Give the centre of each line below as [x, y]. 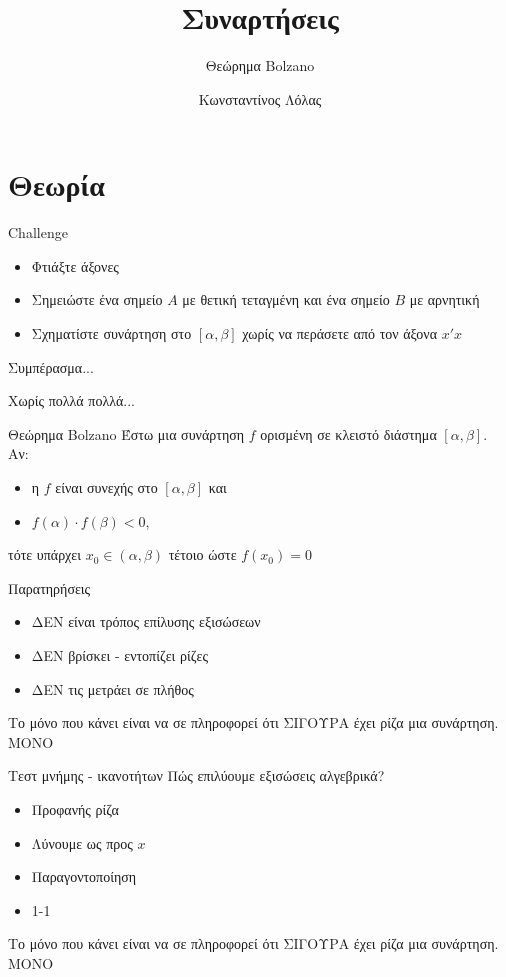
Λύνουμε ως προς [82, 842]
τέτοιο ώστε [202, 554]
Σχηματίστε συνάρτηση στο [111, 333]
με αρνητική [444, 299]
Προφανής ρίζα [75, 808]
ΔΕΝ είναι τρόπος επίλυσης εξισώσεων [146, 621]
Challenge [38, 232]
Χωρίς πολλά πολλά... [71, 400]
